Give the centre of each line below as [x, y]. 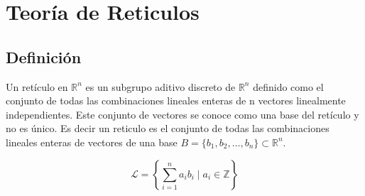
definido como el [288, 86]
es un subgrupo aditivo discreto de [160, 86]
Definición [44, 56]
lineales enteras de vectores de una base [92, 142]
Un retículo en [37, 86]
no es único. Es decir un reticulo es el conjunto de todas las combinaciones [168, 128]
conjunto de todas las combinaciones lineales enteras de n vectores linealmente [176, 100]
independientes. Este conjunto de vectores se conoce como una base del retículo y [182, 114]
